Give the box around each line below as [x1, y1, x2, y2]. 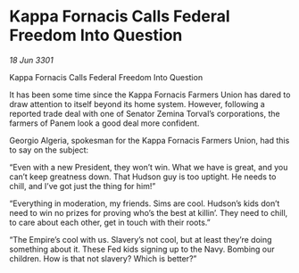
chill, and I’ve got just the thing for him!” [9, 180, 156, 191]
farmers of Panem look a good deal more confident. [9, 118, 200, 128]
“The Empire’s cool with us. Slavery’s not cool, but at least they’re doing [9, 234, 272, 244]
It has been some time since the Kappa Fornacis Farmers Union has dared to [9, 89, 291, 100]
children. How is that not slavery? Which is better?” [9, 252, 197, 264]
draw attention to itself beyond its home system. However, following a [9, 98, 265, 109]
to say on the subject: [9, 145, 89, 155]
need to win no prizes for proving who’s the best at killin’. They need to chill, [9, 207, 288, 218]
